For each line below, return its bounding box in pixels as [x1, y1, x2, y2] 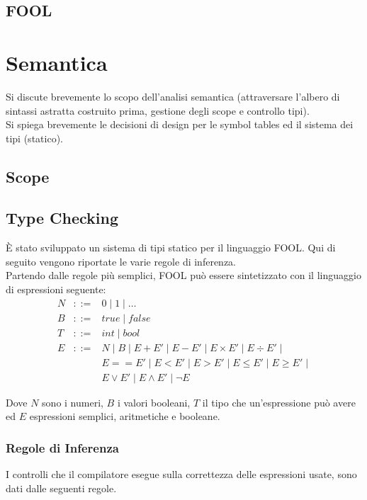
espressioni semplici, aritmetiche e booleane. [29, 409, 220, 424]
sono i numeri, [42, 394, 103, 409]
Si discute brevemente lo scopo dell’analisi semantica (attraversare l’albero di [6, 89, 340, 103]
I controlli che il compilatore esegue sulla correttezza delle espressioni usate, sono [6, 467, 357, 482]
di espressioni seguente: [6, 282, 106, 297]
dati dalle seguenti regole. [6, 480, 117, 495]
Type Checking [6, 207, 119, 229]
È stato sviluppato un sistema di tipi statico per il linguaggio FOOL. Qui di [6, 240, 336, 255]
